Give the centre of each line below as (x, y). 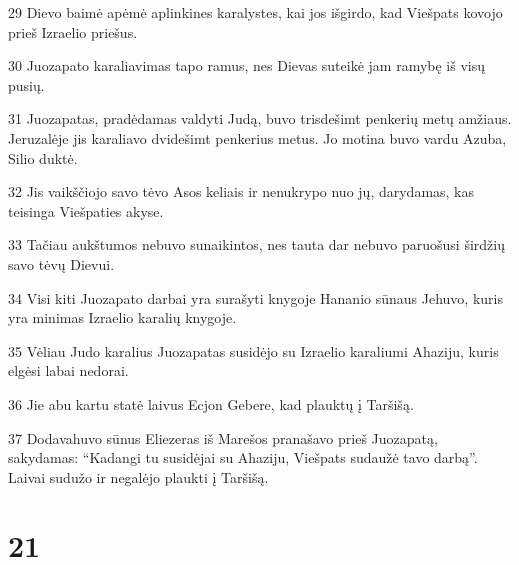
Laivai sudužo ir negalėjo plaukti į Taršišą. (138, 476)
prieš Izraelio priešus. (73, 31)
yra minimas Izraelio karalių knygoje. (122, 317)
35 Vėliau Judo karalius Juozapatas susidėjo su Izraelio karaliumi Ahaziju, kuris (253, 350)
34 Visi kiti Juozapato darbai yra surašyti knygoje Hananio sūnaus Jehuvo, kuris (255, 297)
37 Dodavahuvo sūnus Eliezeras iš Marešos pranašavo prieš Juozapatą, (223, 437)
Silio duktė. (43, 157)
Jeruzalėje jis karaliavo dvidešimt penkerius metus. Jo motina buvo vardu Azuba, (257, 137)
